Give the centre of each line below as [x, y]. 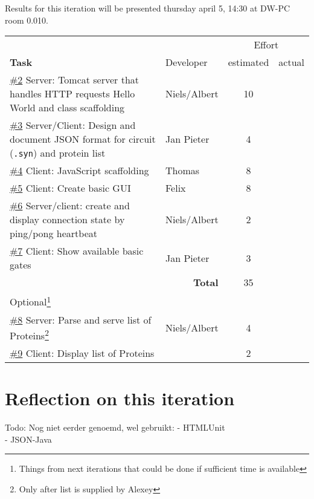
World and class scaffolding [67, 108]
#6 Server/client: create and [70, 206]
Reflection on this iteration [120, 398]
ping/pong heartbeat [53, 233]
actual [291, 62]
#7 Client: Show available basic [77, 251]
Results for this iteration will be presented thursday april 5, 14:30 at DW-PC [148, 8]
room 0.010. [27, 20]
